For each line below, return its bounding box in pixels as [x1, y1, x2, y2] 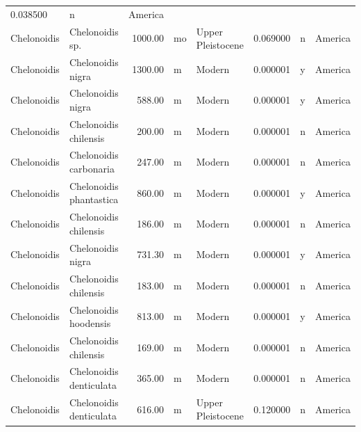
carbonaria [69, 161, 115, 175]
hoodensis [69, 316, 111, 330]
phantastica [69, 192, 119, 207]
